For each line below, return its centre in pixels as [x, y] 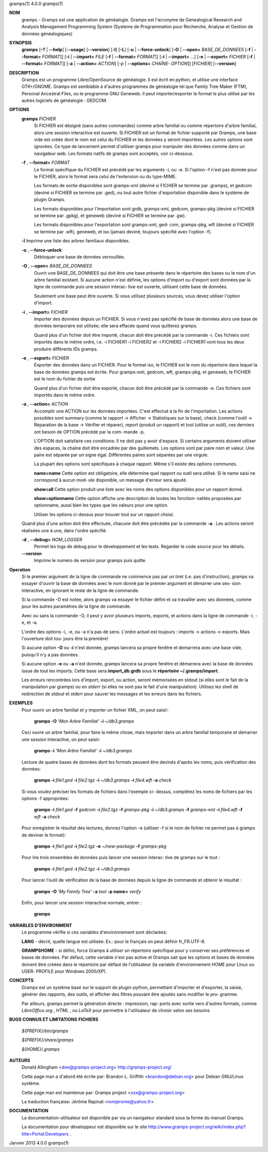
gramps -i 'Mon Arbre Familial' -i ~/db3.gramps [83, 751]
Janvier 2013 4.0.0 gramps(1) [39, 1143]
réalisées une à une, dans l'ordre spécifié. [64, 530]
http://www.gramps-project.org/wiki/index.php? [197, 1127]
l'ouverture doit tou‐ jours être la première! [65, 639]
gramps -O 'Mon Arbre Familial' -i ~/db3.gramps [84, 721]
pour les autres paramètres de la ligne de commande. [76, 606]
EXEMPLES [21, 703]
